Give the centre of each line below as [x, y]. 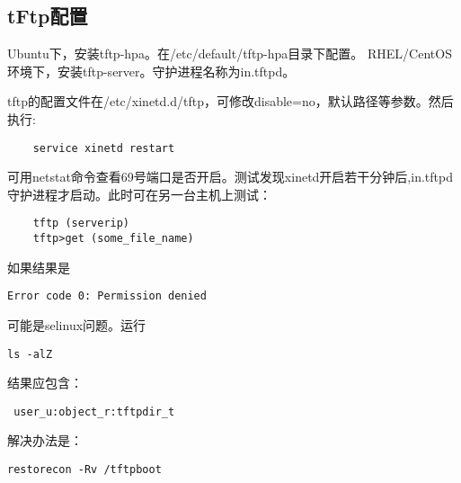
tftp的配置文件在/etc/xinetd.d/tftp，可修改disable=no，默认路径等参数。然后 [230, 101]
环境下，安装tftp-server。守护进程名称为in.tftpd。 [151, 71]
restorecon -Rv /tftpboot [84, 470]
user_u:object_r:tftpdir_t [94, 411]
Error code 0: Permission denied [107, 296]
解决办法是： [45, 440]
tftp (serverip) [81, 224]
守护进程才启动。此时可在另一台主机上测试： [139, 194]
